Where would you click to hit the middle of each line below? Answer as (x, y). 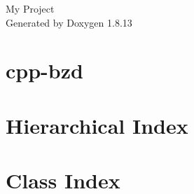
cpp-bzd (44, 70)
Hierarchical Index (97, 125)
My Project (30, 8)
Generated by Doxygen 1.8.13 (69, 22)
